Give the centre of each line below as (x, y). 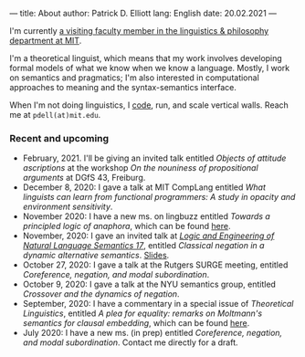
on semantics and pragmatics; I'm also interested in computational (135, 78)
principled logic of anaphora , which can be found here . (126, 226)
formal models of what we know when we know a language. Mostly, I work (150, 68)
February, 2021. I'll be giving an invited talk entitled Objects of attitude (154, 158)
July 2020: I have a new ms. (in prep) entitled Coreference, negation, (152, 333)
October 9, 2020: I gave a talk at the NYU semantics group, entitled (149, 284)
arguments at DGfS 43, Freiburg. (84, 178)
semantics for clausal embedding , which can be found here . (136, 323)
